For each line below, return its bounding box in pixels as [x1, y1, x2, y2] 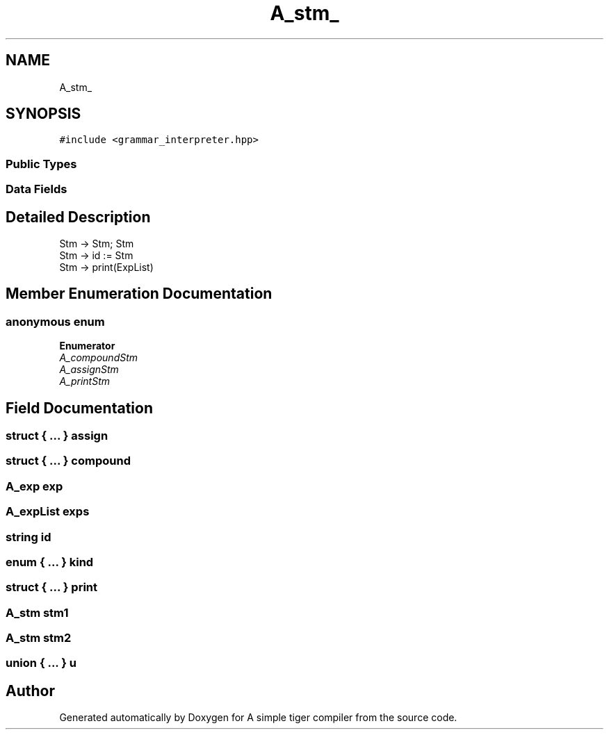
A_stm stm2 [6, 631, 72, 645]
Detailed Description [6, 208, 151, 226]
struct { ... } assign [6, 429, 108, 443]
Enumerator [59, 340, 115, 352]
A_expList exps [6, 504, 90, 519]
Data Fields [6, 182, 67, 197]
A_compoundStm [59, 352, 138, 364]
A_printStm [59, 375, 110, 388]
